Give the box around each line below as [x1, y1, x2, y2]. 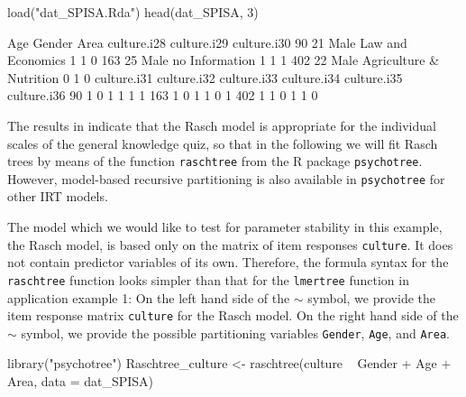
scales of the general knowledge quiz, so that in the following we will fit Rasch [7, 134, 438, 152]
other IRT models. [7, 187, 108, 206]
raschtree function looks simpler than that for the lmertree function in [7, 270, 409, 289]
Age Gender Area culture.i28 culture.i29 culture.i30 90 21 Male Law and [7, 32, 407, 51]
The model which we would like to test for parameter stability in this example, [7, 217, 443, 236]
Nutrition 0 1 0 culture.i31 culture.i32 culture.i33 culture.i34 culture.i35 [7, 68, 403, 87]
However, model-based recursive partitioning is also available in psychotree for [7, 169, 445, 188]
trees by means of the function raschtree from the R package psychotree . [7, 152, 423, 171]
